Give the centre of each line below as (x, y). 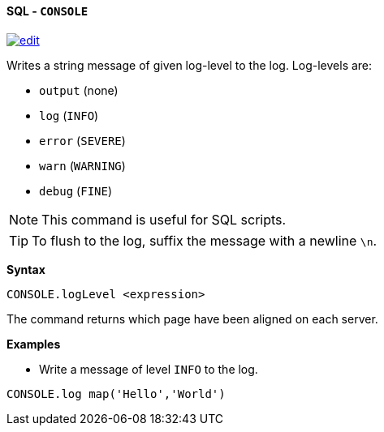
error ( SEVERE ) (82, 140)
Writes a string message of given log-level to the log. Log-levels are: (190, 65)
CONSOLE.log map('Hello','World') (116, 394)
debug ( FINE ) (76, 190)
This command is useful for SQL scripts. (164, 219)
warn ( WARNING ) (82, 165)
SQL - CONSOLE (47, 11)
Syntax (26, 269)
